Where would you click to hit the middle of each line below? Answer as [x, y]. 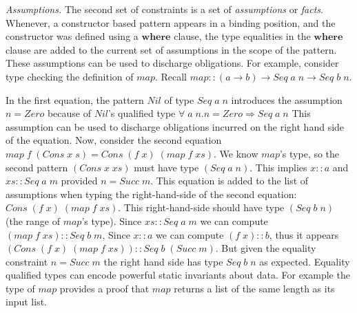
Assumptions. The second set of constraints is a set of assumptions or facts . [164, 9]
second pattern [37, 167]
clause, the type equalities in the [242, 36]
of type [179, 99]
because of [69, 113]
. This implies [278, 167]
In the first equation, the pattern [75, 99]
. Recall [171, 76]
